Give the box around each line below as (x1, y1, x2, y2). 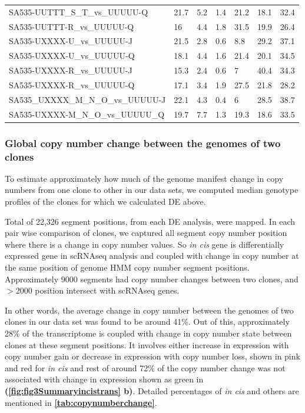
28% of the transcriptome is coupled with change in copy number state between (5, 327, 292, 339)
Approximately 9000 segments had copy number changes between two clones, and (5, 272, 299, 285)
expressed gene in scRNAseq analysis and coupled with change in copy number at (5, 249, 299, 262)
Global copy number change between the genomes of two (5, 135, 281, 150)
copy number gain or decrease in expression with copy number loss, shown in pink (5, 350, 300, 362)
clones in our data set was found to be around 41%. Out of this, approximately (5, 315, 290, 328)
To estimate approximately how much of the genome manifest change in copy (5, 172, 284, 184)
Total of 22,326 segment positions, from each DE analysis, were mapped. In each (5, 215, 296, 227)
